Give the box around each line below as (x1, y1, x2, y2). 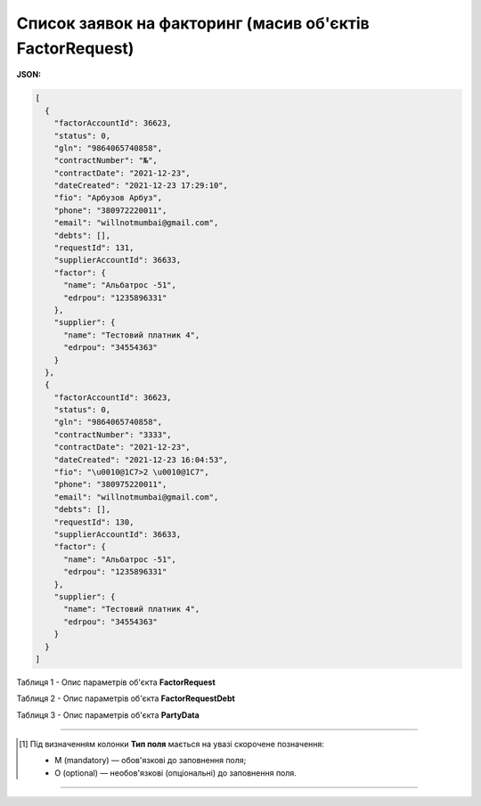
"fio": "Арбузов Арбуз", (53, 192, 163, 203)
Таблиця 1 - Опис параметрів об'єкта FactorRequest (16, 677, 216, 688)
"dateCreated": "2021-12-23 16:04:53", (53, 454, 229, 465)
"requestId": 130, (53, 517, 135, 527)
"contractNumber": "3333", (53, 429, 173, 440)
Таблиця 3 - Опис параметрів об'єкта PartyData (16, 709, 200, 721)
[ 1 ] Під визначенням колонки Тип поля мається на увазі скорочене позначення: (19, 739, 325, 750)
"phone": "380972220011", (53, 205, 167, 216)
